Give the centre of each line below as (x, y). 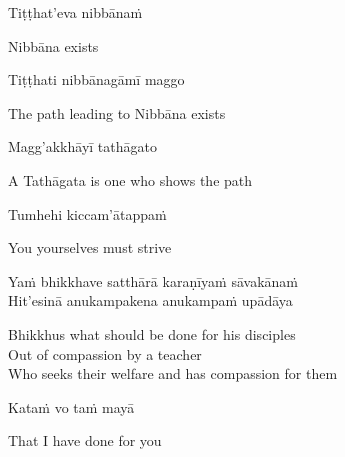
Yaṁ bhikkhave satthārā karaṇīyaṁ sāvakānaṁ (153, 280)
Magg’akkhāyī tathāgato (82, 146)
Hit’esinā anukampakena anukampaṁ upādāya (150, 300)
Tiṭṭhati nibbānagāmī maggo (96, 79)
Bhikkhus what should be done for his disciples (152, 333)
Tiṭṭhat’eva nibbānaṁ (75, 12)
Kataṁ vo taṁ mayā (71, 406)
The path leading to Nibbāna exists (117, 112)
